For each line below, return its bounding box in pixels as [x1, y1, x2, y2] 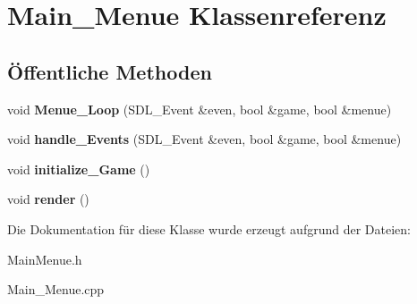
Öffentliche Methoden [7, 57, 212, 85]
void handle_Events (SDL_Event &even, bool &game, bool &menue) [7, 130, 402, 148]
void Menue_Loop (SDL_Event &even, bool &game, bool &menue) [7, 99, 392, 118]
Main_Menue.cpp [7, 280, 105, 299]
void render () [7, 190, 89, 208]
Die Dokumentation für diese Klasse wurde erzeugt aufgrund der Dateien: [7, 219, 411, 238]
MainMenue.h [7, 249, 82, 268]
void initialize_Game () [7, 159, 150, 178]
